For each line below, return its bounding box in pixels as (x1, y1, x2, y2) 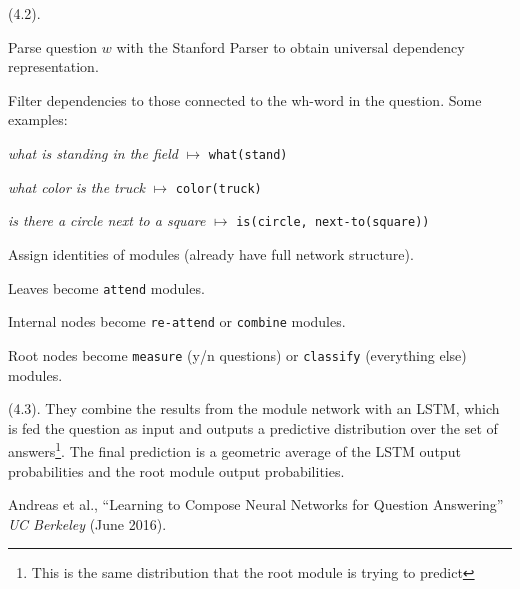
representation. (8, 56, 99, 77)
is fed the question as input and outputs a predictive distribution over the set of (8, 417, 498, 438)
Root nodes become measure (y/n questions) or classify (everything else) (8, 344, 467, 365)
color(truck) (175, 181, 262, 196)
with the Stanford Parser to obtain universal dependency (116, 36, 465, 57)
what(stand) (208, 147, 288, 162)
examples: (8, 109, 68, 130)
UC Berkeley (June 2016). (8, 513, 167, 534)
